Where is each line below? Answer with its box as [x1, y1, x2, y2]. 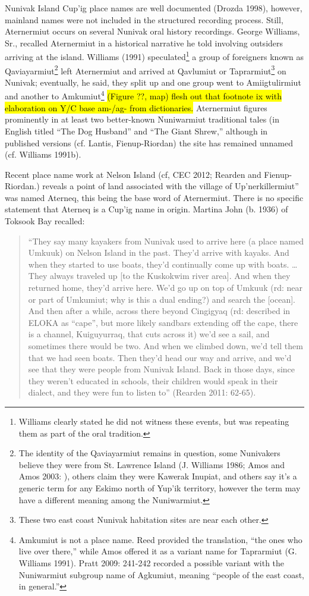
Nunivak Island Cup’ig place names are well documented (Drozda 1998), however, [5, 2, 302, 14]
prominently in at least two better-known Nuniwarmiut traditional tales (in [5, 113, 279, 126]
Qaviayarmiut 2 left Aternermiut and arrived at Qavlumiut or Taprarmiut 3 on [5, 62, 286, 77]
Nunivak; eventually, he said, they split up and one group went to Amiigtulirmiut [5, 76, 301, 88]
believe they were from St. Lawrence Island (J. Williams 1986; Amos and [18, 458, 285, 470]
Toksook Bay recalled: [5, 215, 85, 227]
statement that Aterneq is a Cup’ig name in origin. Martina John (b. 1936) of [5, 203, 288, 215]
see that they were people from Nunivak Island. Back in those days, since [28, 363, 295, 375]
